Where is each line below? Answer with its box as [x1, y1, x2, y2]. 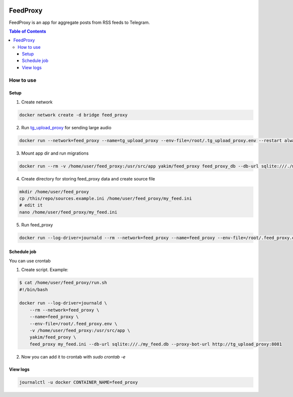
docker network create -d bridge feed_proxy [19, 112, 128, 118]
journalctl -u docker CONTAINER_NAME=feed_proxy [19, 379, 138, 385]
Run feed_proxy [21, 222, 53, 228]
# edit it [19, 202, 43, 208]
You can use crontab [9, 258, 51, 263]
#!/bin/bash [19, 287, 48, 292]
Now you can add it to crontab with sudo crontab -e [21, 354, 126, 359]
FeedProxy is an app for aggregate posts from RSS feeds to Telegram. [9, 20, 150, 25]
